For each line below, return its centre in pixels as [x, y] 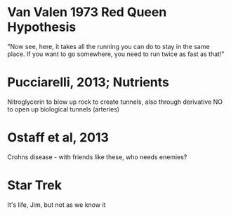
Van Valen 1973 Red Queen [87, 12]
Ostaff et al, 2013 [58, 138]
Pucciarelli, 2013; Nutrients [88, 82]
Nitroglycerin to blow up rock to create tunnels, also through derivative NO [115, 102]
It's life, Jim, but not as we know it [57, 205]
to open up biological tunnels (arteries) [64, 109]
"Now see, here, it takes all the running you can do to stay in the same [108, 46]
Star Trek [34, 185]
